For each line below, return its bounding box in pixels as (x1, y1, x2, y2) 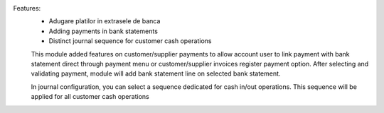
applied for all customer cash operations (31, 93, 149, 101)
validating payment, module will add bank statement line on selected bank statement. (31, 69, 281, 78)
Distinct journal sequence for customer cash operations (48, 37, 212, 45)
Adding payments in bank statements (48, 27, 158, 35)
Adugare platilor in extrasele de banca (48, 17, 161, 25)
